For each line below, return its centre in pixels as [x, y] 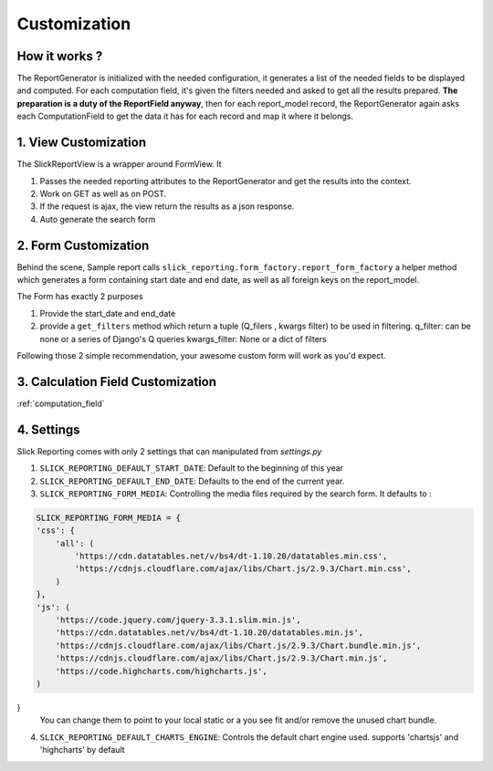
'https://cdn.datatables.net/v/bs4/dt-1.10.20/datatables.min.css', [231, 556]
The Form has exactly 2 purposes [80, 297]
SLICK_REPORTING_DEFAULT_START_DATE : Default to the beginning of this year [192, 468]
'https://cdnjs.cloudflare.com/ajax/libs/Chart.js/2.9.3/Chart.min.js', [221, 658]
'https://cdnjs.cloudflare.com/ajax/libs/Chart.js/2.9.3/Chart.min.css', [243, 569]
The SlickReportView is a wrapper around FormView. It [120, 164]
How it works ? [60, 56]
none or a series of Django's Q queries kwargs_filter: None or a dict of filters [184, 339]
